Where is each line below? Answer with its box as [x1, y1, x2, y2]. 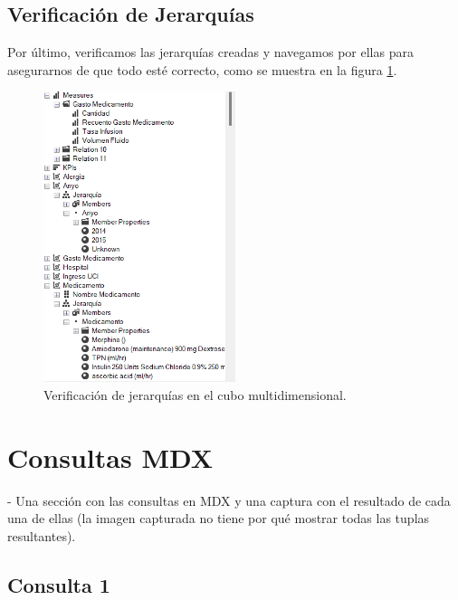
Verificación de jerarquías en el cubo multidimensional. [43, 386, 347, 405]
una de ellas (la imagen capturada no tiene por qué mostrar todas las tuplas [7, 509, 430, 528]
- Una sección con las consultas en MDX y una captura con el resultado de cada [7, 490, 451, 510]
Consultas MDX [7, 438, 214, 475]
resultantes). [7, 526, 76, 545]
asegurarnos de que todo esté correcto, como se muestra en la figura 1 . [7, 60, 397, 79]
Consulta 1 [7, 570, 110, 598]
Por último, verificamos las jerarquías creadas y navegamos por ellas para [7, 43, 414, 62]
